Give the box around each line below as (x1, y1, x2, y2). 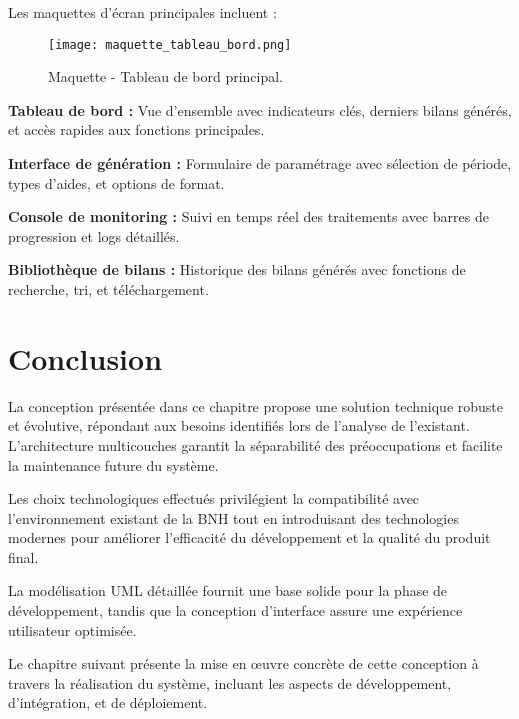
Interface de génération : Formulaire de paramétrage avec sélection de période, (8, 153, 512, 174)
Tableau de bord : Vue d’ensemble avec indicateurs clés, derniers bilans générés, (8, 99, 512, 120)
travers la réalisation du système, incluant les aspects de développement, (8, 672, 452, 693)
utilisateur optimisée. (8, 619, 137, 640)
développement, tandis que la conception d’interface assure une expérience (8, 600, 463, 621)
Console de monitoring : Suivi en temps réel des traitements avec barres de (8, 206, 489, 227)
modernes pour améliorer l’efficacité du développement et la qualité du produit (8, 527, 491, 548)
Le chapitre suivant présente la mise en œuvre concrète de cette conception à (8, 653, 479, 674)
